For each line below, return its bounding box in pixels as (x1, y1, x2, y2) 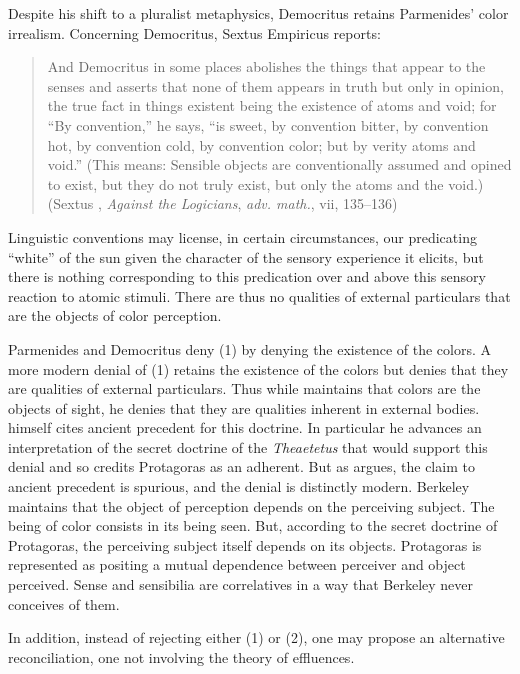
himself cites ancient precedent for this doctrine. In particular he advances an (8, 417, 482, 438)
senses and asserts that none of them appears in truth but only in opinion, (47, 75, 504, 96)
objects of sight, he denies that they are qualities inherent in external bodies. (8, 397, 480, 418)
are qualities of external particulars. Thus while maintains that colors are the (8, 378, 481, 399)
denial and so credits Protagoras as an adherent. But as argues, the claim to (8, 456, 475, 477)
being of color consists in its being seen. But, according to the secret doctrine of (8, 515, 498, 536)
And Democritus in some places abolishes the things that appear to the (47, 56, 486, 77)
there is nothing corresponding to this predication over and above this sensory (8, 266, 486, 287)
